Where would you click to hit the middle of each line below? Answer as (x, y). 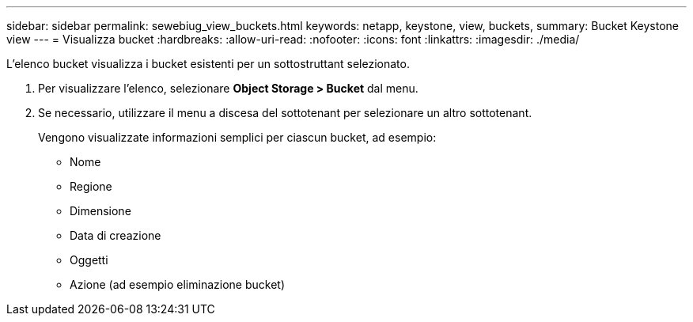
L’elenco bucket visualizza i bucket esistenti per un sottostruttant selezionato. (208, 64)
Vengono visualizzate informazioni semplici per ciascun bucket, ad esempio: (237, 137)
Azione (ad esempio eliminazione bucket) (177, 284)
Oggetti (89, 260)
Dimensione (100, 211)
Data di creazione (116, 235)
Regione (91, 186)
